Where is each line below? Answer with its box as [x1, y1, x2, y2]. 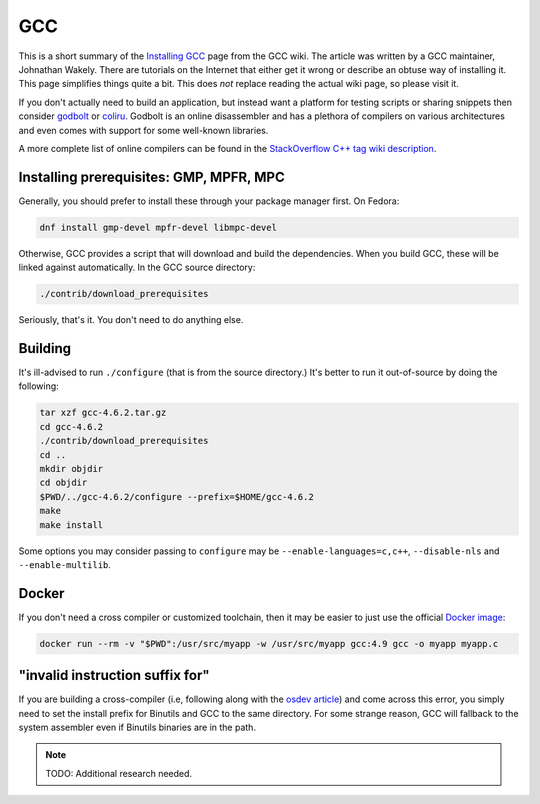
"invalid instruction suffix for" [18, 667, 210, 684]
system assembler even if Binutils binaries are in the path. [18, 721, 257, 734]
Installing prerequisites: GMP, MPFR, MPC [18, 168, 285, 185]
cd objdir [39, 477, 88, 489]
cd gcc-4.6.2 [39, 421, 104, 432]
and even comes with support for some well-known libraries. [18, 124, 269, 136]
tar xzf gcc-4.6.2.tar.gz [39, 407, 167, 419]
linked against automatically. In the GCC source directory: [18, 261, 256, 274]
